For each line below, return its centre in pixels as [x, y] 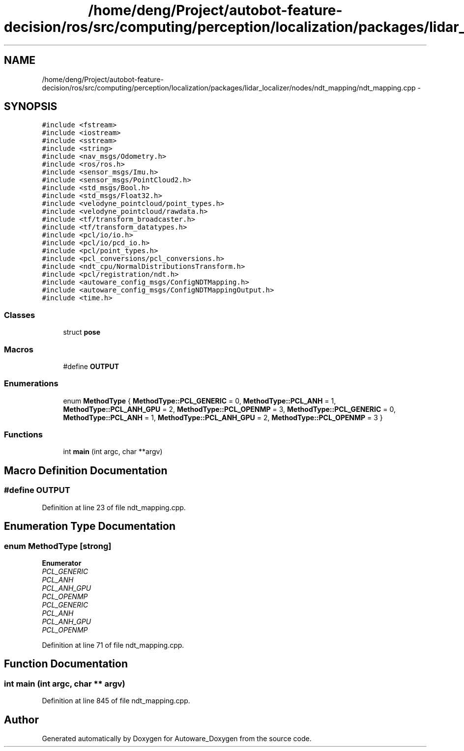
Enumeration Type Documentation [90, 526]
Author [21, 720]
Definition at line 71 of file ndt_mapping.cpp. [113, 645]
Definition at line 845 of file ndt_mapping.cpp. [116, 701]
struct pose [82, 332]
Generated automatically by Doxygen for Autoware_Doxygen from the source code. [177, 738]
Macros [19, 349]
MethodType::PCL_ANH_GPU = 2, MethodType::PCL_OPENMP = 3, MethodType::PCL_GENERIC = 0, [229, 409]
